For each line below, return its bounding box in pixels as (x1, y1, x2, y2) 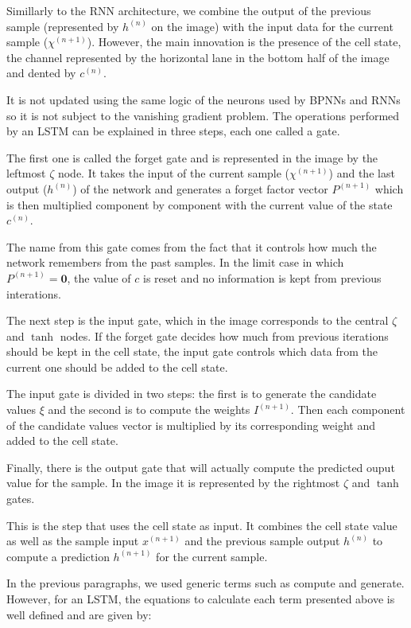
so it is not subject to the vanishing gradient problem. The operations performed (6, 107, 400, 123)
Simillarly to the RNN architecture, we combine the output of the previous (6, 2, 371, 18)
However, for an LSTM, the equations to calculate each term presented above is (6, 591, 395, 607)
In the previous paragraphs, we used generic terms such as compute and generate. (6, 575, 405, 591)
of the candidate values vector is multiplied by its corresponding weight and (6, 416, 375, 433)
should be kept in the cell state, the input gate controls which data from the (6, 343, 378, 360)
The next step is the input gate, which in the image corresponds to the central (6, 312, 389, 329)
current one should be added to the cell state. (6, 358, 228, 375)
